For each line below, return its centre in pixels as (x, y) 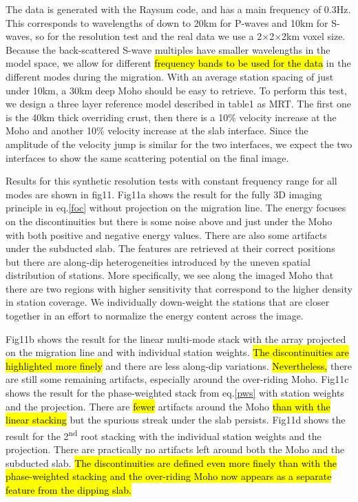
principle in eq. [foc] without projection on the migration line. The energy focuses (176, 208)
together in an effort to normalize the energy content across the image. (155, 316)
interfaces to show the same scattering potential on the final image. (147, 157)
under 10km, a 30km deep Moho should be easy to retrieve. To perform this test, (176, 90)
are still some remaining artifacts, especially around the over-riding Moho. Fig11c (177, 379)
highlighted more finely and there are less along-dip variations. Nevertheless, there (179, 365)
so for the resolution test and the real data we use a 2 (149, 36)
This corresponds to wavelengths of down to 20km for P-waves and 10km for (167, 22)
